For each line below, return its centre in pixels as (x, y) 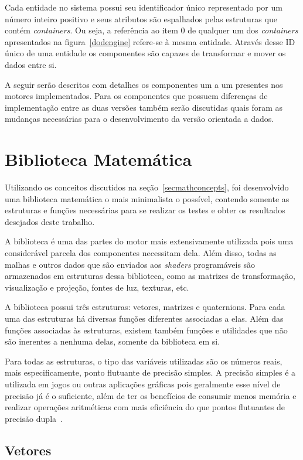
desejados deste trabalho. (50, 221)
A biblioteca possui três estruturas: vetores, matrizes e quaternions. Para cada (145, 307)
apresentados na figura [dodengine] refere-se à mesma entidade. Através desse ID (150, 41)
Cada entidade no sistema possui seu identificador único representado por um (144, 7)
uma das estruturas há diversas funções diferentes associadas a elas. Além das (144, 318)
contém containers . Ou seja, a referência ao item (91, 30)
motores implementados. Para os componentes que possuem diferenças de (136, 96)
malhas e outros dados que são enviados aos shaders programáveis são (130, 264)
